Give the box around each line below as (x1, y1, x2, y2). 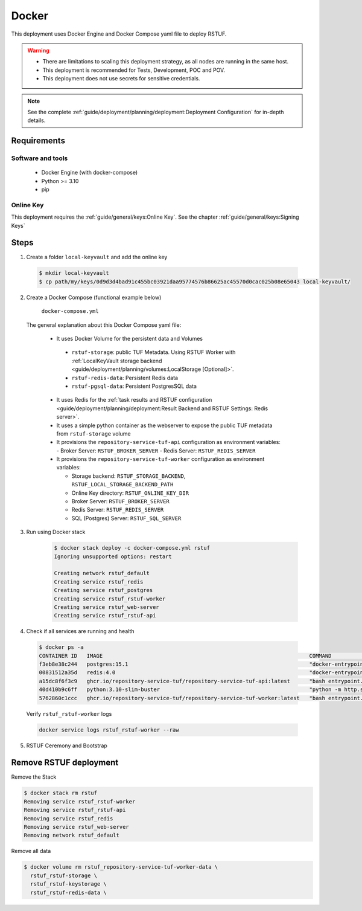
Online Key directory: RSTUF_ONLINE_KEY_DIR (71, 489, 189, 497)
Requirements (11, 136, 66, 146)
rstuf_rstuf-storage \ (30, 872, 98, 879)
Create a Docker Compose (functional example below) (26, 294, 162, 301)
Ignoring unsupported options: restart (54, 553, 172, 560)
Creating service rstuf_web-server (54, 604, 159, 610)
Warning (27, 47, 49, 54)
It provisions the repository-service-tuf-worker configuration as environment (56, 455, 265, 463)
